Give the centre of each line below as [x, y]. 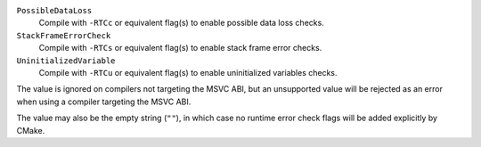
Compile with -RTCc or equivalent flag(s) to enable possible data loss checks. [181, 23]
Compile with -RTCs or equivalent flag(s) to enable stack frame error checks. [180, 48]
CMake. [31, 130]
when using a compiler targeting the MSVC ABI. [104, 102]
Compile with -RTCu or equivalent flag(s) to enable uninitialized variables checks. [188, 72]
